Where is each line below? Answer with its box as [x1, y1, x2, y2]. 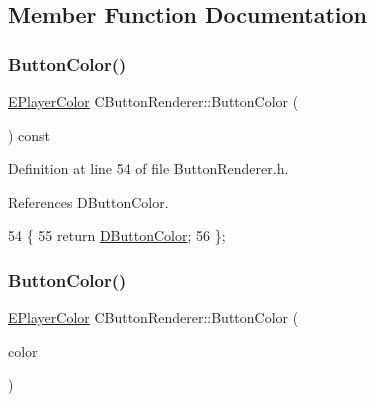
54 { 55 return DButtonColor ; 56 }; [8, 225, 226, 246]
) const [8, 124, 51, 145]
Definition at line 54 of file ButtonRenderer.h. [8, 158, 289, 179]
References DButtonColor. [8, 191, 169, 212]
